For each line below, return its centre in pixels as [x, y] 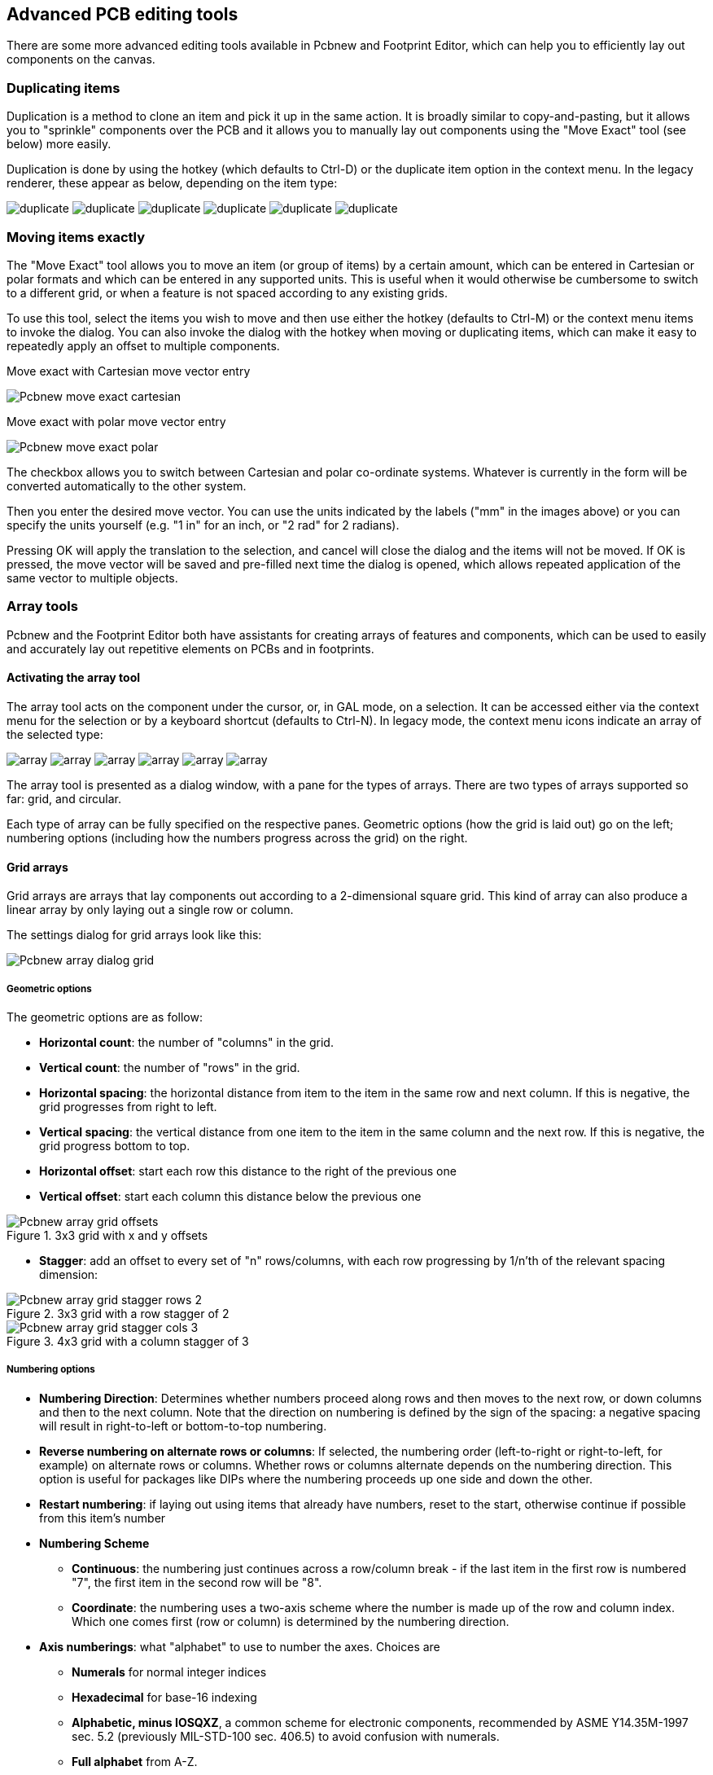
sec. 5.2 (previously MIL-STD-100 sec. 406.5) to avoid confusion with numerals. [286, 1736]
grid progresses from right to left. [128, 1106]
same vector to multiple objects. [92, 578]
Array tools [42, 606]
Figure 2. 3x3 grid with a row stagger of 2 [118, 1313]
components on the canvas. [81, 59]
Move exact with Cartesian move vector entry [129, 371]
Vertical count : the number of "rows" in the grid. [170, 1067]
